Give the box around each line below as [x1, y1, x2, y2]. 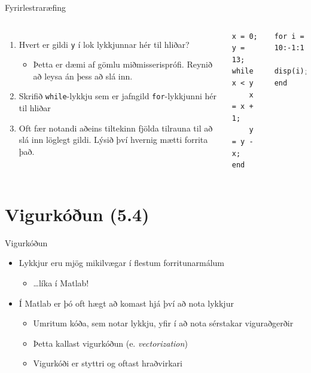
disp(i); [274, 67, 309, 76]
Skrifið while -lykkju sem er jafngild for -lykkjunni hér [19, 90, 217, 102]
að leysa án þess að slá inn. [33, 69, 133, 82]
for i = [274, 32, 304, 41]
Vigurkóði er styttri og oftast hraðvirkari [33, 357, 182, 369]
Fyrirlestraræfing [5, 1, 66, 13]
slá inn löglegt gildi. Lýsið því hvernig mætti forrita [19, 133, 208, 146]
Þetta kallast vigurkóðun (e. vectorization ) [33, 337, 188, 349]
